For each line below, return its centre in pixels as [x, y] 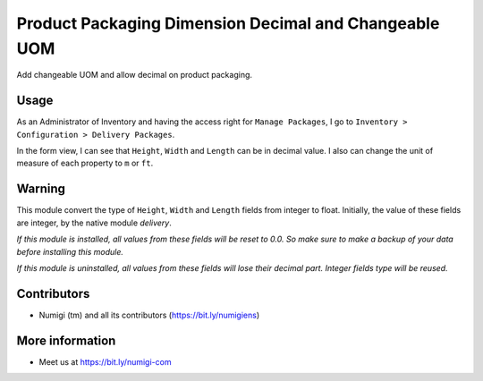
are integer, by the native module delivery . [94, 223]
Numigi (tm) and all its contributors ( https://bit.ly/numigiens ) [149, 315]
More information [66, 340]
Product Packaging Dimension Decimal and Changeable [228, 23]
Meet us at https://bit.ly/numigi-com [105, 361]
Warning [41, 189]
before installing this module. [70, 251]
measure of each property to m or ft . [85, 163]
